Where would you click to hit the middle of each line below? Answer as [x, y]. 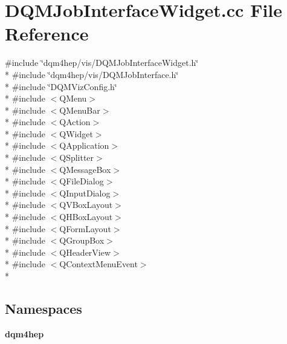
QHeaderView [85, 252]
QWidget [76, 133]
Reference [47, 34]
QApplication [84, 145]
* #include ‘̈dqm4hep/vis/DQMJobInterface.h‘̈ [92, 74]
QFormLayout [85, 228]
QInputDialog [85, 193]
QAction [75, 122]
